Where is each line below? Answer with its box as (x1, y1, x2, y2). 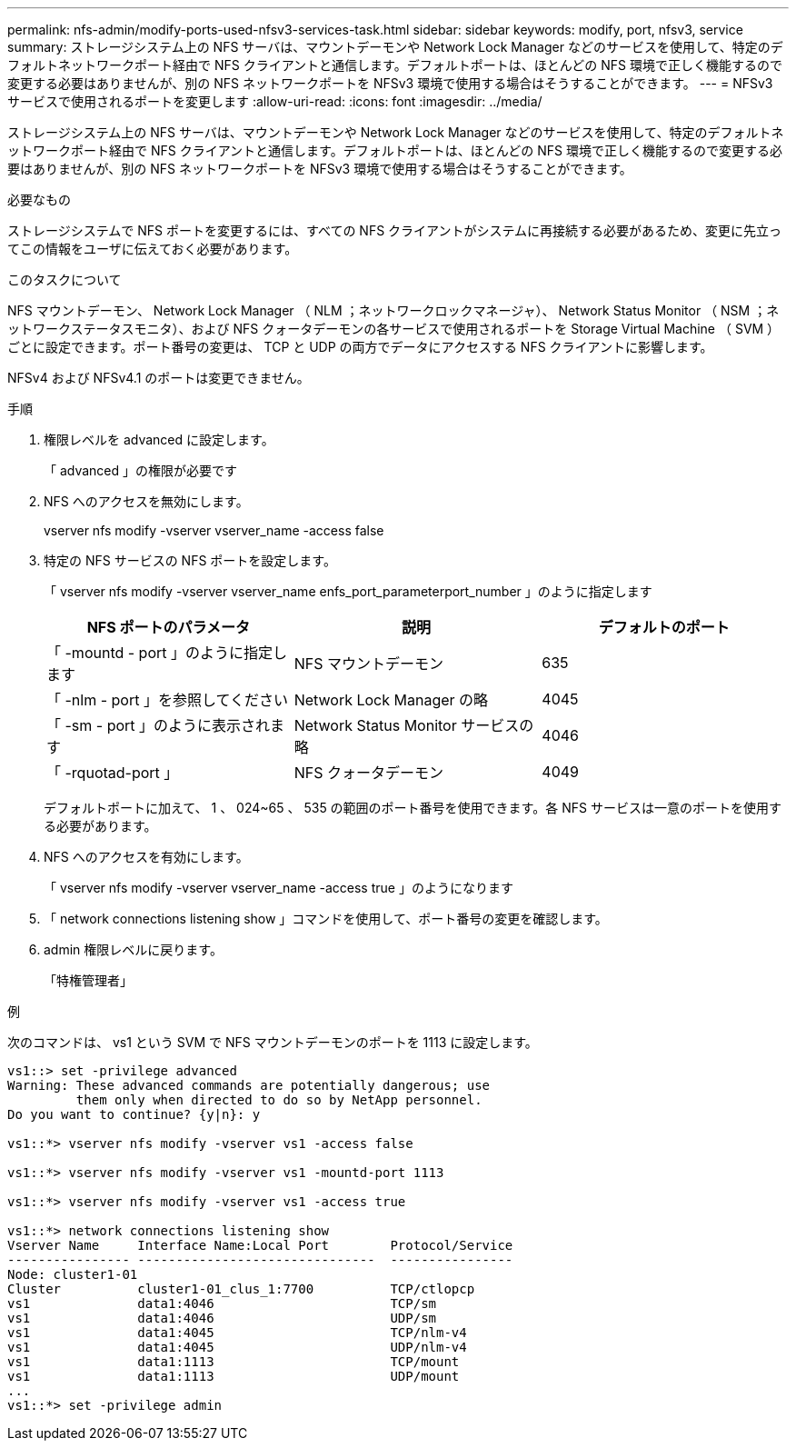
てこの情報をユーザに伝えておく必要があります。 (7, 241, 298, 256)
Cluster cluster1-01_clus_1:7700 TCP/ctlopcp (7, 1282, 475, 1296)
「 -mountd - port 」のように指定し (46, 644, 288, 662)
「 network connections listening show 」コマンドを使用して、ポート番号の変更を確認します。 (44, 911, 608, 926)
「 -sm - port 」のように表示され (46, 716, 271, 734)
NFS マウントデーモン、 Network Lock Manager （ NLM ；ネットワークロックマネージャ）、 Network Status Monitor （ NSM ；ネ (7, 303, 780, 318)
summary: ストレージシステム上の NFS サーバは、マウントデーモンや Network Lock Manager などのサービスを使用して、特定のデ (7, 39, 783, 55)
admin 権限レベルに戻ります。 (44, 942, 223, 957)
